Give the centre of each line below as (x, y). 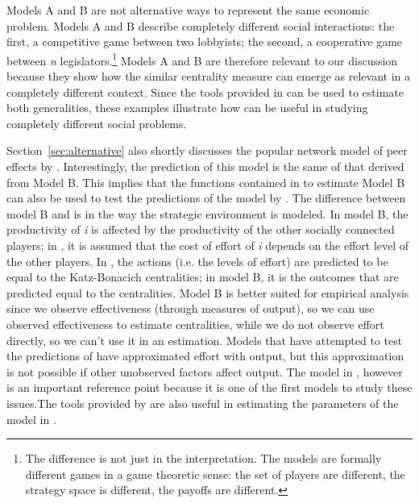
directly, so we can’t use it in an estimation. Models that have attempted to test (205, 340)
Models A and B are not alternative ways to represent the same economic (188, 10)
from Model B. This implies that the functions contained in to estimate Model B (206, 182)
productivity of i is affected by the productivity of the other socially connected (201, 229)
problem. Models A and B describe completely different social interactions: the (201, 25)
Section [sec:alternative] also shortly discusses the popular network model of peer (207, 150)
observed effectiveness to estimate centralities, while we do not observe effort (195, 324)
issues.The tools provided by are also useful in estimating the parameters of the (203, 403)
